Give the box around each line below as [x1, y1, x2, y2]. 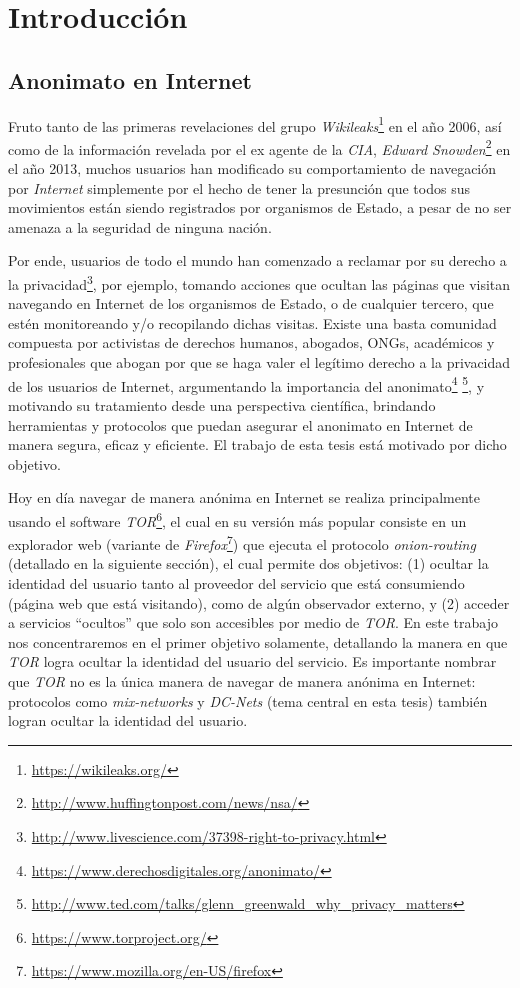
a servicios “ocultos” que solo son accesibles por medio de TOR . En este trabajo [8, 612, 498, 633]
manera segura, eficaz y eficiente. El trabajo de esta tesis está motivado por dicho [8, 434, 507, 455]
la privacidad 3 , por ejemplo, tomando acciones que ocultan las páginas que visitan [8, 271, 511, 294]
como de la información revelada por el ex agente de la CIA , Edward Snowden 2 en [8, 135, 511, 159]
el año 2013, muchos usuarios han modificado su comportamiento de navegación [8, 158, 497, 179]
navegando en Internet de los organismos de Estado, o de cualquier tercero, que [8, 293, 494, 314]
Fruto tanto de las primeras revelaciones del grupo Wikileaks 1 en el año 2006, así [8, 112, 502, 136]
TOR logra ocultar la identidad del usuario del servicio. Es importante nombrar [8, 651, 497, 672]
